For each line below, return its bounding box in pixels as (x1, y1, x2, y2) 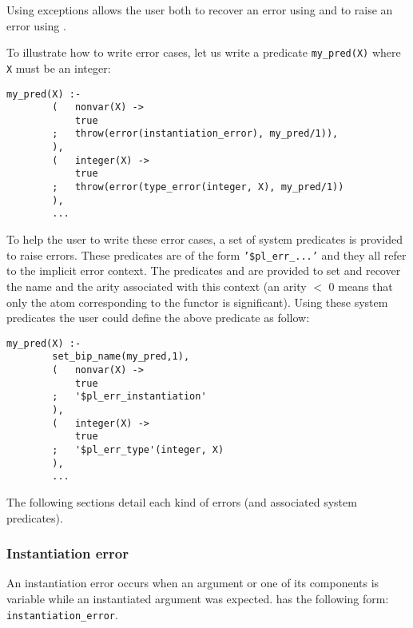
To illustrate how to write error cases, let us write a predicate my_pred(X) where (6, 44, 401, 61)
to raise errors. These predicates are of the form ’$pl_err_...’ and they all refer (6, 246, 407, 263)
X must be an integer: (6, 59, 111, 76)
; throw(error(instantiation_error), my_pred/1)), (52, 128, 339, 140)
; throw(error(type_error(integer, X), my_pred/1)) (52, 181, 344, 193)
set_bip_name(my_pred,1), (52, 351, 190, 363)
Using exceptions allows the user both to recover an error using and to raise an (6, 2, 393, 18)
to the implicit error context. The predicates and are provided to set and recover (6, 262, 401, 279)
